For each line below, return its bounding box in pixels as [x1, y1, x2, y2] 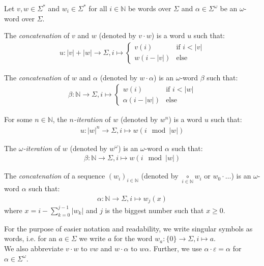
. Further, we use [149, 243, 202, 253]
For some [4, 114, 33, 125]
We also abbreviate [4, 243, 64, 253]
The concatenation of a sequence [4, 170, 105, 181]
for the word [114, 233, 153, 244]
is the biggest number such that [105, 204, 204, 215]
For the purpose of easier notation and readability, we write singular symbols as [4, 223, 253, 233]
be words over [128, 3, 171, 13]
